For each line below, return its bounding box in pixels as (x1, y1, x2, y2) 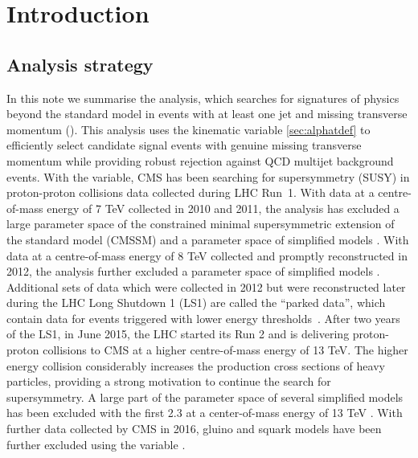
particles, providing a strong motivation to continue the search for (6, 373, 331, 390)
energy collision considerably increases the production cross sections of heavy (6, 357, 385, 374)
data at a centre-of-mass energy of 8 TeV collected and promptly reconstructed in (6, 247, 408, 264)
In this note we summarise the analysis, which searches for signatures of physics (6, 89, 400, 106)
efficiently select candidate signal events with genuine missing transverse (6, 137, 362, 153)
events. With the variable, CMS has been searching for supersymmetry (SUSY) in (6, 168, 410, 185)
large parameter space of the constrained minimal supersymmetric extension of (6, 215, 395, 232)
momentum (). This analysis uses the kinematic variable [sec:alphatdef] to (6, 121, 371, 137)
